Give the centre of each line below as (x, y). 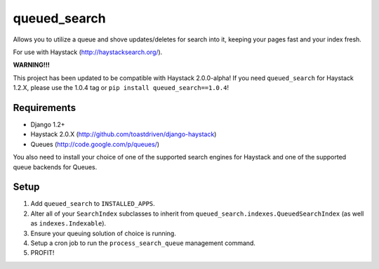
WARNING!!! (32, 65)
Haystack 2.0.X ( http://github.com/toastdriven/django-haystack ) (124, 134)
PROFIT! (42, 253)
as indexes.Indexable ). (68, 223)
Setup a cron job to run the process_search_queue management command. (143, 243)
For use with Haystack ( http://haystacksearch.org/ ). (88, 52)
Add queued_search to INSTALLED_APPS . (93, 204)
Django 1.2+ (48, 125)
